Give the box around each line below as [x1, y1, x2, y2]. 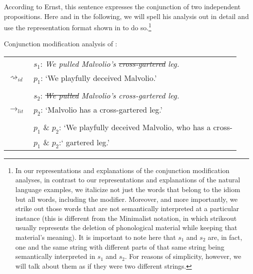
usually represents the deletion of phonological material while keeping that [15, 222, 237, 233]
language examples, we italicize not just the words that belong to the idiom [15, 184, 240, 194]
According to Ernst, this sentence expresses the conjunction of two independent [4, 1, 241, 11]
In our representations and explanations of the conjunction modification [15, 165, 230, 175]
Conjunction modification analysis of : [4, 39, 117, 49]
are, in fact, [208, 232, 242, 242]
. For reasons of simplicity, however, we [125, 251, 241, 261]
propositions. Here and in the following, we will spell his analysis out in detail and [4, 11, 249, 21]
